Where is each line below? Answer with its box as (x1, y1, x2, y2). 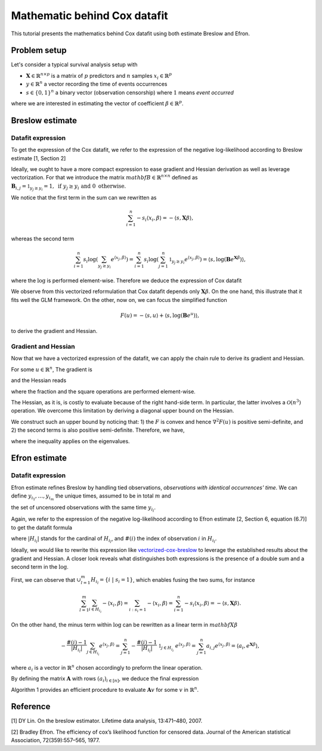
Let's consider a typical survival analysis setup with (11, 61, 138, 68)
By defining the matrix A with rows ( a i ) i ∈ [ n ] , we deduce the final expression (11, 675, 199, 683)
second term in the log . (11, 563, 69, 570)
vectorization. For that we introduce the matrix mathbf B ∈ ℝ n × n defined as (11, 173, 198, 181)
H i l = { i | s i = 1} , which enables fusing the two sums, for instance (90, 576, 255, 585)
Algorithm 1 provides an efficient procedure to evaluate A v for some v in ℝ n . (11, 685, 199, 693)
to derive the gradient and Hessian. (11, 328, 98, 335)
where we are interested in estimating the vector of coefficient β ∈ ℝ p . (11, 99, 184, 107)
